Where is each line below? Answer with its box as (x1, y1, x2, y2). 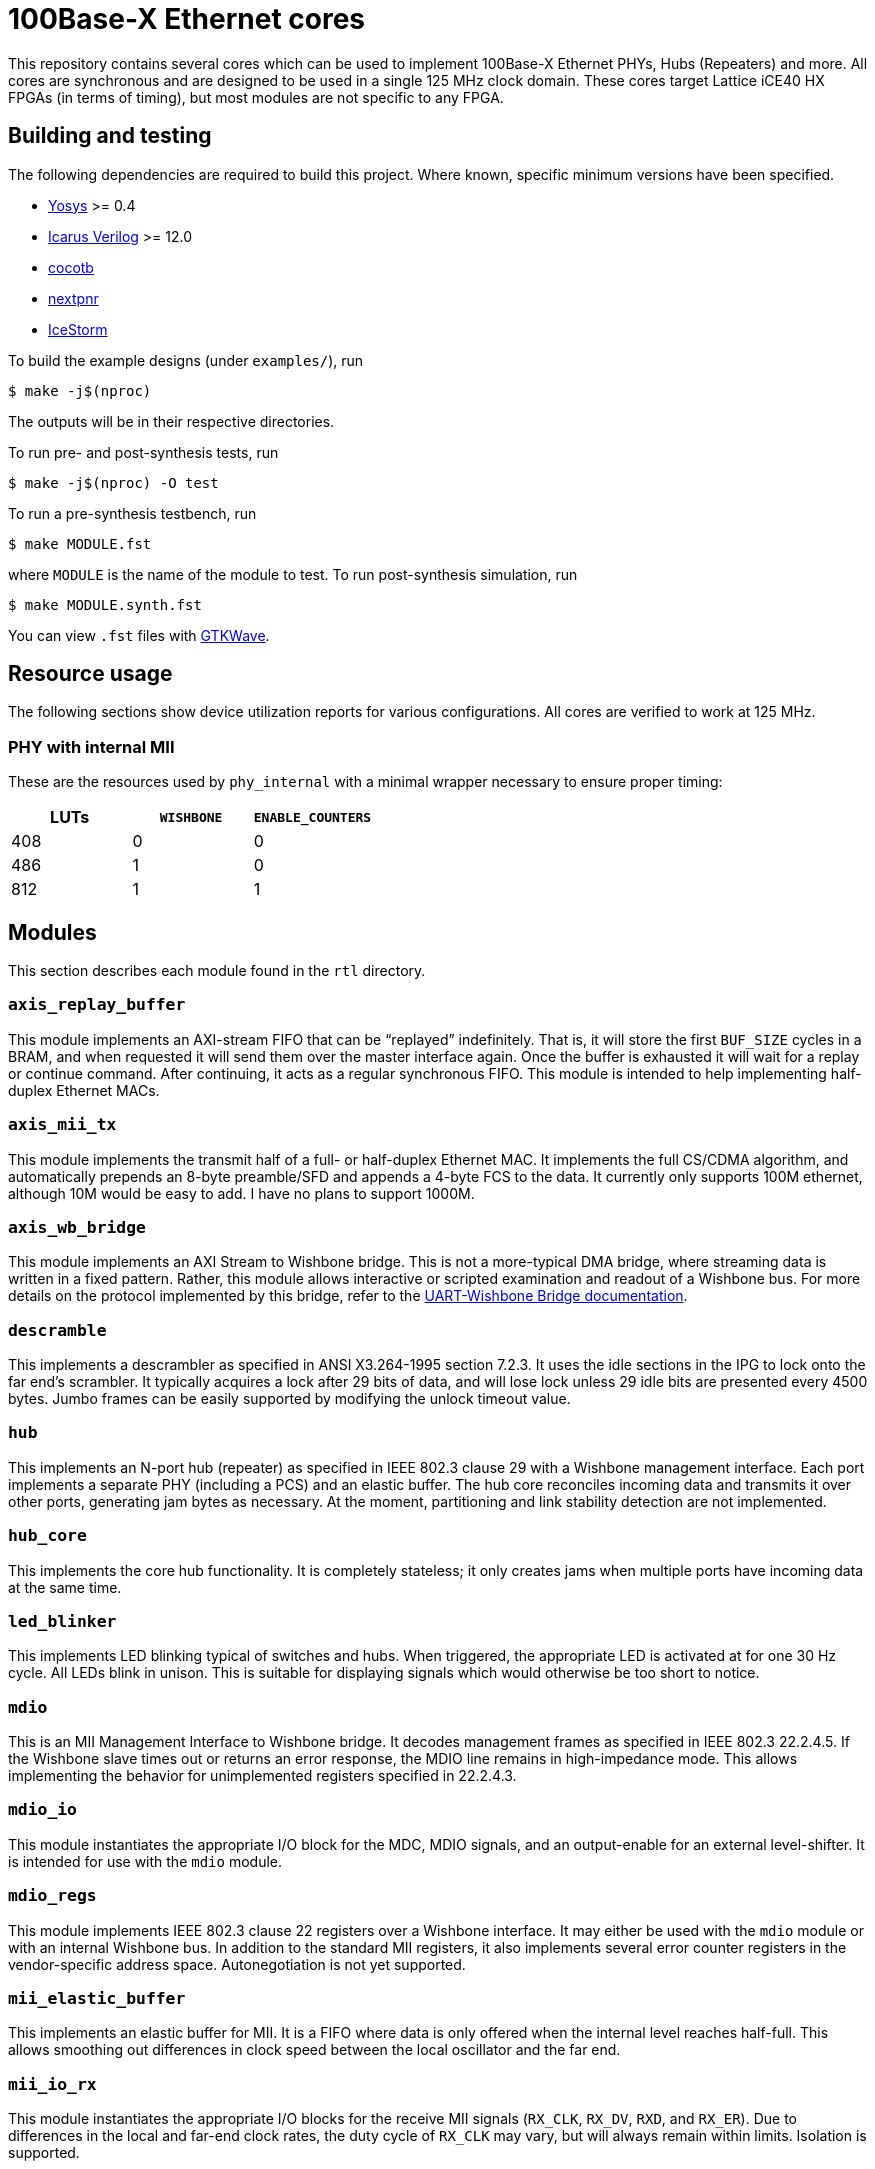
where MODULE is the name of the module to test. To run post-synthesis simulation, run (8, 565, 578, 583)
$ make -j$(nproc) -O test (8, 474, 219, 491)
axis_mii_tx (8, 1115, 117, 1135)
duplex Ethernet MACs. (8, 1081, 160, 1099)
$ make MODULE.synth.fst (8, 596, 202, 613)
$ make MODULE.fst (8, 535, 152, 552)
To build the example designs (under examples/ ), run (8, 351, 364, 369)
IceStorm (48, 320, 108, 338)
